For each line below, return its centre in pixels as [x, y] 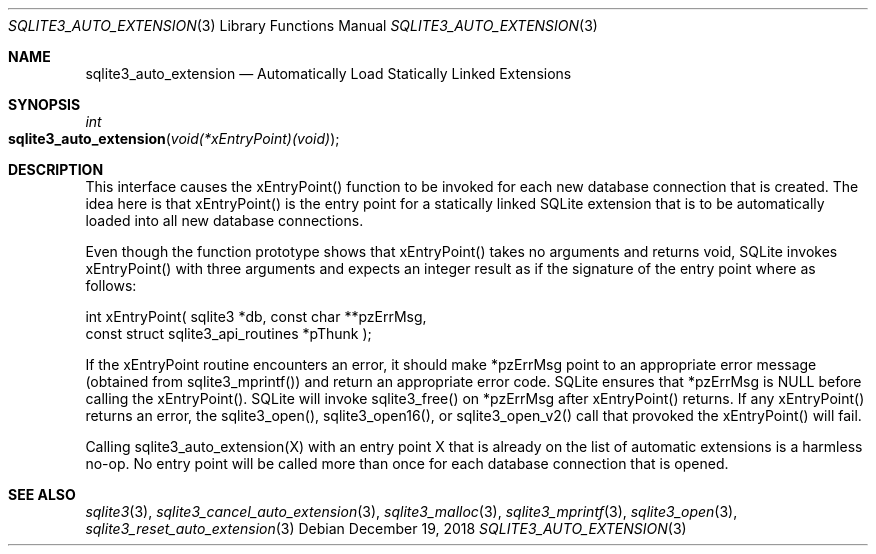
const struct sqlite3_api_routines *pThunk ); [228, 333]
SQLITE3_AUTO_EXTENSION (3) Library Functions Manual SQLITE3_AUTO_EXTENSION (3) [303, 25]
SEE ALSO [42, 494]
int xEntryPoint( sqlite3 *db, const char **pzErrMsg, [256, 316]
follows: [111, 285]
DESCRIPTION [56, 169]
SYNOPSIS [44, 104]
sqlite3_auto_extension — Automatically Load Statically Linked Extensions [328, 73]
